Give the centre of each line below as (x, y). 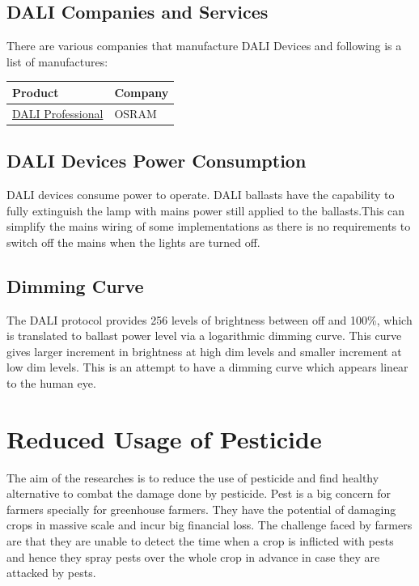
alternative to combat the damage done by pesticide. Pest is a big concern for (199, 493)
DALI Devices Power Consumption (157, 161)
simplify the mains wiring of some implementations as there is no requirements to (209, 226)
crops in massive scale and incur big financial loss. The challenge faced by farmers (209, 525)
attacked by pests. (51, 573)
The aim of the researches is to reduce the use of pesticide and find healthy (193, 477)
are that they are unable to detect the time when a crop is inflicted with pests (200, 541)
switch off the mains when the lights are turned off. (133, 242)
